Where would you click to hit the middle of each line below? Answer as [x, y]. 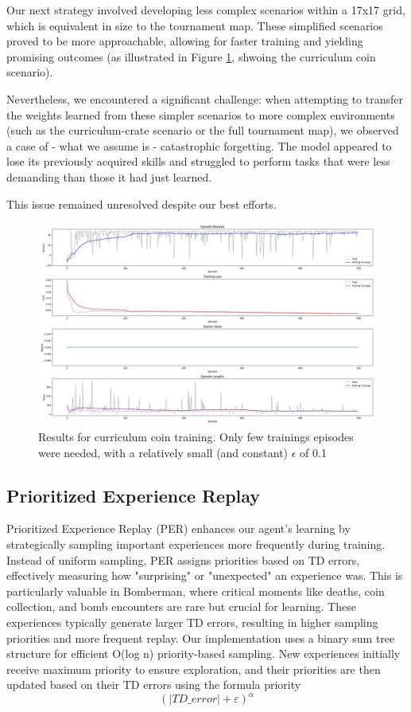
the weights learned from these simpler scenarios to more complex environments [201, 114]
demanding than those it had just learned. [109, 176]
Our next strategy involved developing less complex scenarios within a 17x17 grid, [206, 10]
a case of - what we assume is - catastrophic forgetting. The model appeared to [199, 145]
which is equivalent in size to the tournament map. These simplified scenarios [195, 25]
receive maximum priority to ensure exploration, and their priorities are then [194, 669]
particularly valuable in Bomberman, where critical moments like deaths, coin [196, 591]
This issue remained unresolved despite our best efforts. [142, 203]
